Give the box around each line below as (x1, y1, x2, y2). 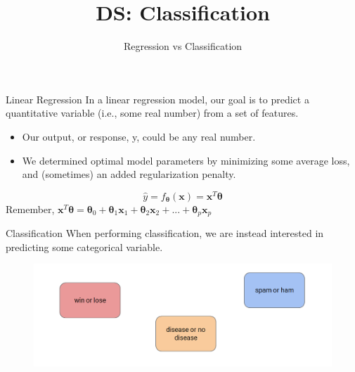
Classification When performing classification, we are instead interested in (6, 226, 324, 240)
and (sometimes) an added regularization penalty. (22, 167, 236, 181)
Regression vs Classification (123, 39, 243, 53)
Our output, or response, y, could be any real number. (22, 129, 256, 143)
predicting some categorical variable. (6, 239, 163, 254)
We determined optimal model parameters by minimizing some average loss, (22, 153, 350, 167)
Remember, (6, 201, 55, 216)
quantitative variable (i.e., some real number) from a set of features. (6, 105, 299, 120)
